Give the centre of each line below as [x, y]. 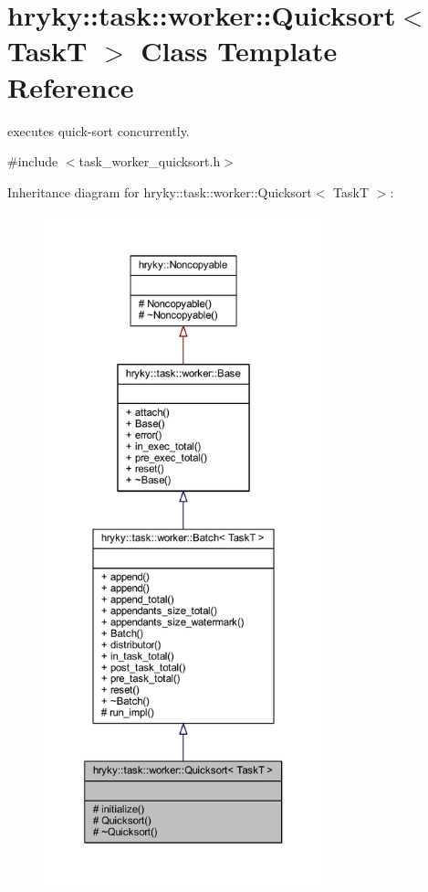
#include [33, 161]
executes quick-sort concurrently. [99, 130]
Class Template [239, 51]
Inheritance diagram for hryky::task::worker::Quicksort [160, 191]
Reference [71, 86]
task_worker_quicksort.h [150, 161]
